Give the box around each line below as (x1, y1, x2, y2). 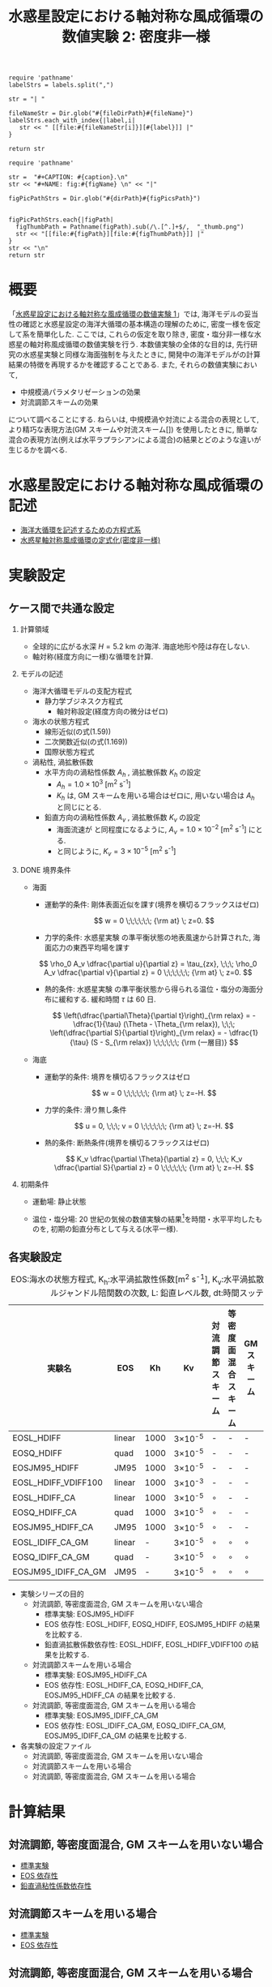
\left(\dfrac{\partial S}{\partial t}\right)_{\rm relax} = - (49, 1028, 227, 1037)
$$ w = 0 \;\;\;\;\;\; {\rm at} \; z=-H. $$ (91, 1088, 217, 1097)
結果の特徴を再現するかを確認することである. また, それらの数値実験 (8, 360, 236, 370)
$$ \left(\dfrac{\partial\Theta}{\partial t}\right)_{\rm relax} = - (52, 1011, 257, 1020)
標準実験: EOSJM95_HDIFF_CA (44, 1670, 147, 1680)
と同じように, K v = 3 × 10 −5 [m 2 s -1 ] (56, 845, 176, 858)
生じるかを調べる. (8, 445, 68, 455)
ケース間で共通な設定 (8, 601, 115, 615)
